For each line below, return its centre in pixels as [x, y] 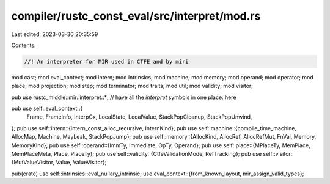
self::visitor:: [279, 154]
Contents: [24, 45]
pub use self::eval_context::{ [47, 109]
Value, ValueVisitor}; [81, 163]
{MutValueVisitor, [33, 163]
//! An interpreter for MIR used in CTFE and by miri [106, 61]
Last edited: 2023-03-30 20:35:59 [55, 34]
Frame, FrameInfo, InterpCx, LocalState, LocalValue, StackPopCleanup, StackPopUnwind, [139, 117]
